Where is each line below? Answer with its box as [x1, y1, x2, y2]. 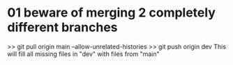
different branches [7, 19, 118, 35]
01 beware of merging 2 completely [7, 5, 216, 21]
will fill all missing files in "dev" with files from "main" [7, 50, 160, 58]
